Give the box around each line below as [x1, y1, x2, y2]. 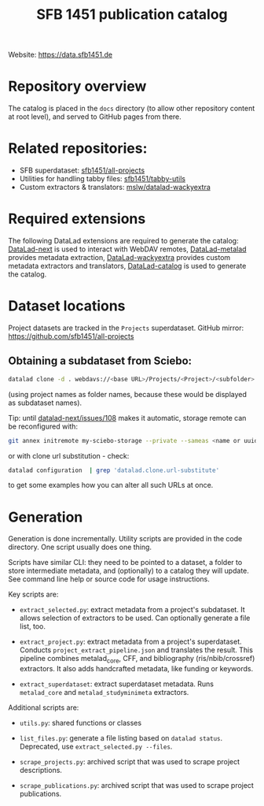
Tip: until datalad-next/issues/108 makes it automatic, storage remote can [8, 413, 247, 422]
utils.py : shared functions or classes [19, 719, 142, 728]
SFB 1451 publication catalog [36, 6, 228, 24]
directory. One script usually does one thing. [8, 542, 152, 552]
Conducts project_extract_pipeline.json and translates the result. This [19, 645, 254, 655]
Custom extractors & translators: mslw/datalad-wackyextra [19, 183, 211, 192]
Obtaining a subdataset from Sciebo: [8, 355, 192, 368]
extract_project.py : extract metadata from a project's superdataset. [19, 637, 242, 647]
